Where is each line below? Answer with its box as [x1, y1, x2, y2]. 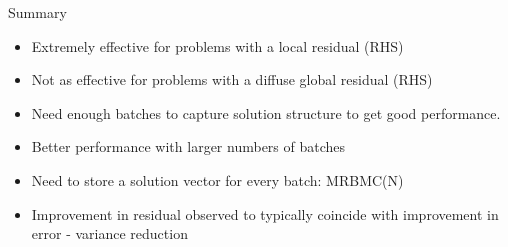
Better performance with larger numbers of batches [31, 136, 346, 157]
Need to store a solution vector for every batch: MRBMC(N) [31, 169, 404, 190]
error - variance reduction [31, 223, 188, 244]
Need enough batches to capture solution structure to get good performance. [31, 102, 501, 123]
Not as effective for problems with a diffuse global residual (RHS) [31, 69, 433, 90]
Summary [8, 2, 67, 22]
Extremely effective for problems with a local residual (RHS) [31, 35, 404, 56]
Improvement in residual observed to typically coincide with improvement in [31, 203, 499, 224]
